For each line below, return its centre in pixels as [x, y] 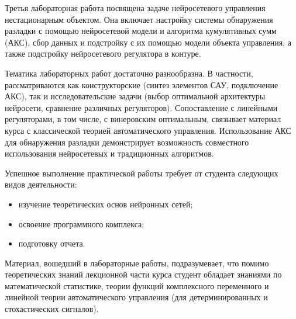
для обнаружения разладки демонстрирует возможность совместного [127, 142]
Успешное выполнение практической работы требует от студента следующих [142, 173]
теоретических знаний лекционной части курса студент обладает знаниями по [143, 274]
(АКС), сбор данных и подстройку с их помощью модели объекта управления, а [148, 42]
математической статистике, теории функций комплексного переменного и [137, 285]
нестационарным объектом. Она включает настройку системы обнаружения [139, 19]
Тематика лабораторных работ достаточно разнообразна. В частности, [129, 73]
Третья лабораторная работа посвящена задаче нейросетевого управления [135, 8]
